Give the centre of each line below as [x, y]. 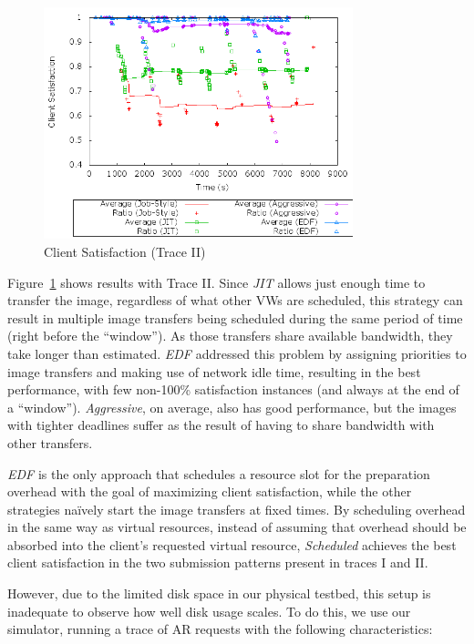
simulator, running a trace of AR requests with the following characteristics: [220, 629]
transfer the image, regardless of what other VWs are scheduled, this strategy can [235, 300]
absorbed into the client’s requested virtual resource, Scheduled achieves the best [232, 544]
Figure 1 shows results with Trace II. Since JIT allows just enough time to [216, 282]
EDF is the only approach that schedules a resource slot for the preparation [219, 473]
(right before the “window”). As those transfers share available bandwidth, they [230, 336]
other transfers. [50, 442]
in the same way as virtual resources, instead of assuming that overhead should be [237, 527]
